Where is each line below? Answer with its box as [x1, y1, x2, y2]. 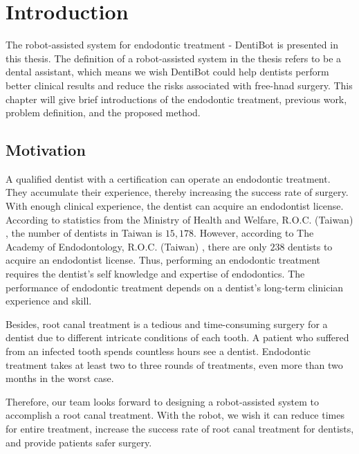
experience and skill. [6, 293, 92, 308]
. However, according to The [194, 226, 314, 240]
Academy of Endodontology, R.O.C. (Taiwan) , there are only [6, 239, 267, 253]
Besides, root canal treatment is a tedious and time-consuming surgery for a [6, 316, 328, 331]
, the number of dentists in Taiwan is [6, 226, 163, 240]
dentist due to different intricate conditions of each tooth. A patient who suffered [6, 330, 349, 345]
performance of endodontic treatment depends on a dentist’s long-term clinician [6, 280, 344, 294]
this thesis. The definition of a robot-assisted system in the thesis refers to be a [6, 51, 342, 65]
